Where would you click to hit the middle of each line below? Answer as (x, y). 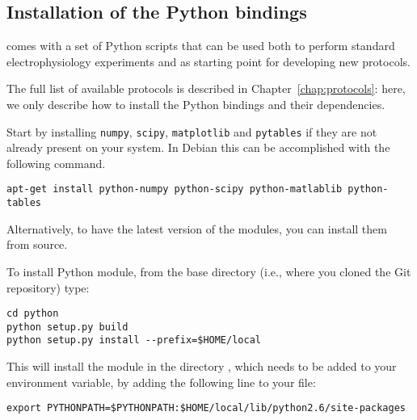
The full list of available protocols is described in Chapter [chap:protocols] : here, (206, 88)
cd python (33, 314)
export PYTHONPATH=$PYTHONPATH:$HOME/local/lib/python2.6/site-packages (206, 408)
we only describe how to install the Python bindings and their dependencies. (196, 104)
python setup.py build (67, 327)
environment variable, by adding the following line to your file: (161, 382)
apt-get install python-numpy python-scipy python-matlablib (175, 189)
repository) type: (48, 287)
